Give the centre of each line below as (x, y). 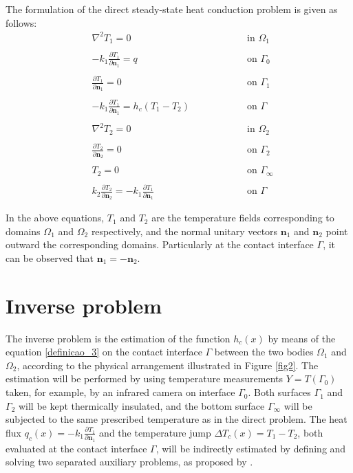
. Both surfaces (279, 392)
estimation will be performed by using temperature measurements (144, 378)
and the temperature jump (155, 432)
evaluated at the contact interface (76, 448)
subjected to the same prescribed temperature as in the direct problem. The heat (176, 419)
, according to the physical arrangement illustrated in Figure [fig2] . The (168, 365)
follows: (21, 22)
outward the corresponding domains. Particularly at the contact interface (160, 244)
